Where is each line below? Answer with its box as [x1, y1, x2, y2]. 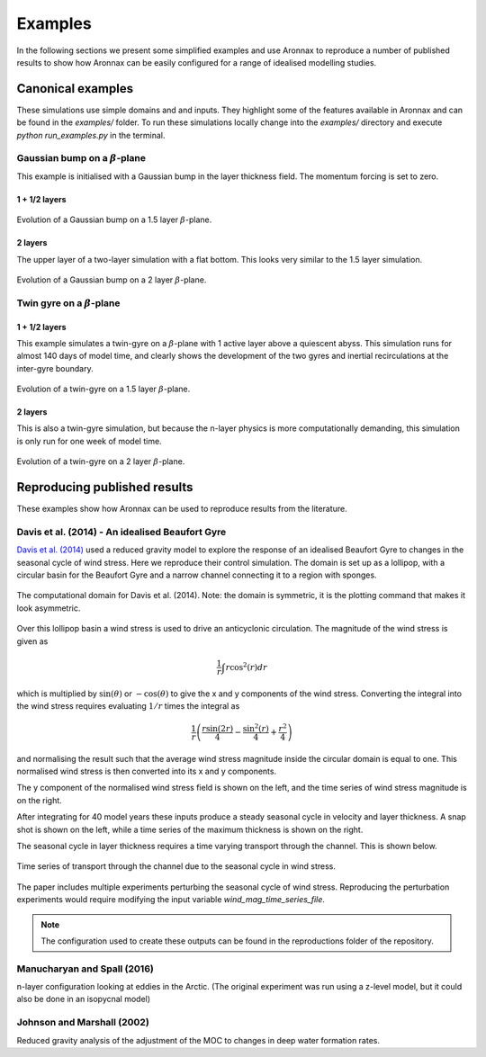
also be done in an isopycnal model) [16, 994, 151, 1005]
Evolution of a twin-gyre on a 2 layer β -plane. [16, 456, 185, 467]
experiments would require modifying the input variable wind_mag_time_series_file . [16, 894, 326, 905]
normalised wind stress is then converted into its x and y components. [16, 766, 277, 777]
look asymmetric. [16, 603, 81, 614]
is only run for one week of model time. [16, 435, 162, 446]
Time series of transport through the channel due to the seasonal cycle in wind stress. [16, 861, 337, 872]
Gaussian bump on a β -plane [16, 152, 146, 165]
